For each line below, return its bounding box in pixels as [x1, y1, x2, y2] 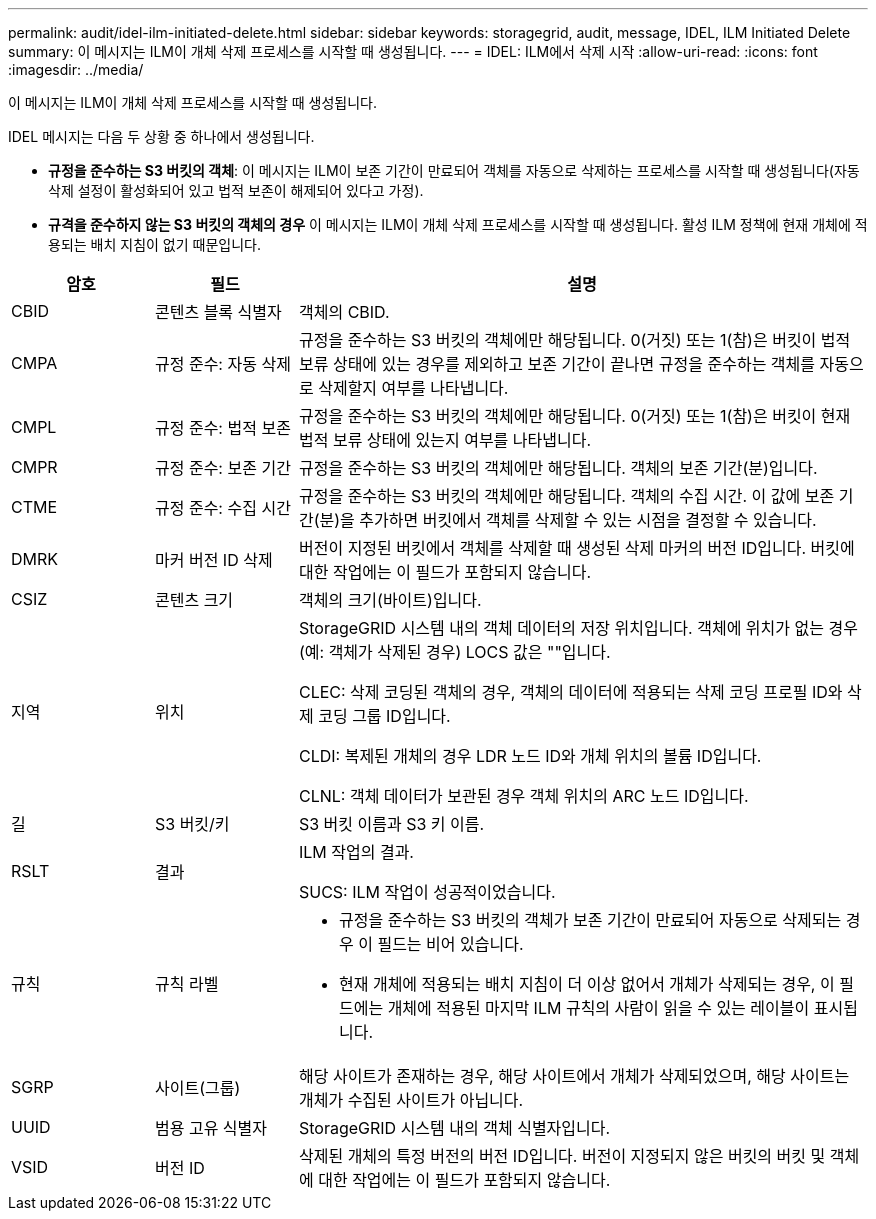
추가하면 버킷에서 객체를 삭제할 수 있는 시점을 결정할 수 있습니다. [359, 510, 817, 530]
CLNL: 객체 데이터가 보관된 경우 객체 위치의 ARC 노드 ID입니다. [298, 786, 749, 806]
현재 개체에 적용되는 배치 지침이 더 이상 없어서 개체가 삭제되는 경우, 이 [338, 974, 835, 994]
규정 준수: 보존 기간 [154, 458, 291, 478]
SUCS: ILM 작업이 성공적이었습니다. [298, 882, 556, 902]
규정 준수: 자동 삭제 [154, 354, 291, 374]
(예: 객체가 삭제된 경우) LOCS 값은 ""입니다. [298, 642, 611, 662]
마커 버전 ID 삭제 [154, 550, 273, 570]
